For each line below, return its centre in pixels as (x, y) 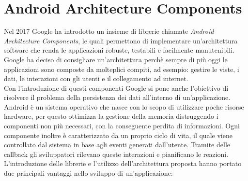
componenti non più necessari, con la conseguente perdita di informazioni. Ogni (122, 126)
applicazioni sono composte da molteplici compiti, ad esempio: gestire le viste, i (122, 69)
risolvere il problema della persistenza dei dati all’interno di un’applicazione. (117, 97)
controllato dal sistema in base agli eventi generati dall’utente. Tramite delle (117, 145)
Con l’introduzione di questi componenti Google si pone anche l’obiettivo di (116, 88)
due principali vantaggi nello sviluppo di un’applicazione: (88, 173)
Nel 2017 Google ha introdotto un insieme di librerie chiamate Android (109, 31)
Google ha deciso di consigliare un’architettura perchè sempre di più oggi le (116, 59)
